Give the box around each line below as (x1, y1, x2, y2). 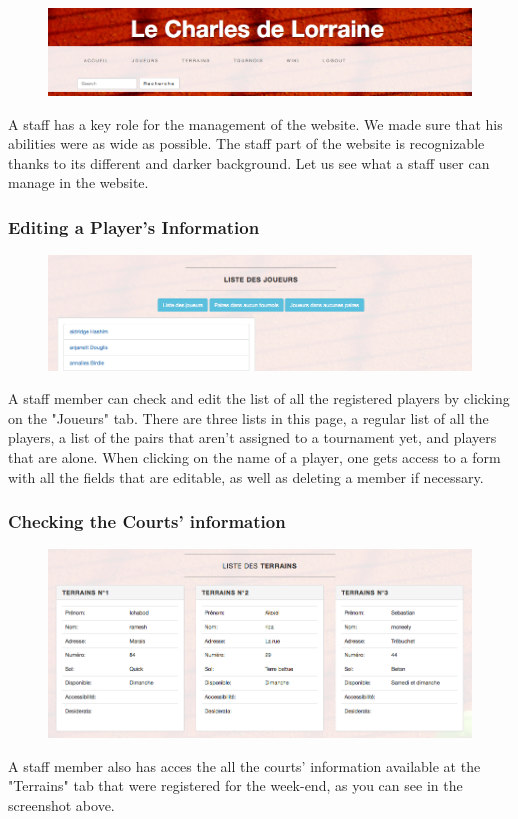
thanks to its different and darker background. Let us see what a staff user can (8, 152, 490, 173)
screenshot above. (8, 794, 115, 815)
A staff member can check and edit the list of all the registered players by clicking (8, 388, 510, 409)
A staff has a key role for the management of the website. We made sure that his (8, 113, 503, 134)
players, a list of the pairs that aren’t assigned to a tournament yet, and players (8, 427, 497, 448)
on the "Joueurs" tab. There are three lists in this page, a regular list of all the (8, 407, 489, 428)
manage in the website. (8, 172, 149, 193)
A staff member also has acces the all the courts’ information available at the (8, 755, 481, 776)
